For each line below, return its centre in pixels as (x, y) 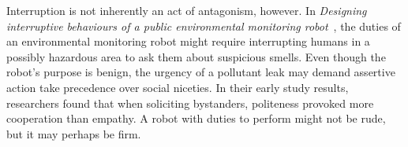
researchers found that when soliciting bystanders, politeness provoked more (190, 103)
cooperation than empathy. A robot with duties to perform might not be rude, (196, 118)
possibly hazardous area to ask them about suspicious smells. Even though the (196, 56)
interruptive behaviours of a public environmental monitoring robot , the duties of (204, 26)
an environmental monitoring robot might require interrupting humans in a (188, 41)
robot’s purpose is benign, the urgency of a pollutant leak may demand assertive (201, 72)
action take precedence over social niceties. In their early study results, (178, 87)
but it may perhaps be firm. (74, 133)
